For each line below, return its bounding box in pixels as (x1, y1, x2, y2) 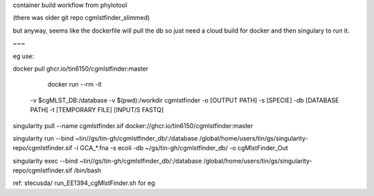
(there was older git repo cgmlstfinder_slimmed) (12, 14, 150, 22)
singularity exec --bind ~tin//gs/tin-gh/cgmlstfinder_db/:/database (12, 157, 202, 165)
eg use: (12, 52, 35, 60)
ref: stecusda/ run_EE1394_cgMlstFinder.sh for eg (12, 179, 155, 187)
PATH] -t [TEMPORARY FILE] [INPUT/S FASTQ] (30, 106, 164, 114)
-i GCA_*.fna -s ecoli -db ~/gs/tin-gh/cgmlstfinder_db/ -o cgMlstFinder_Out (73, 144, 289, 152)
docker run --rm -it (47, 80, 102, 89)
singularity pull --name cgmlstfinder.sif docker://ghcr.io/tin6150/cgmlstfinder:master (12, 121, 253, 130)
